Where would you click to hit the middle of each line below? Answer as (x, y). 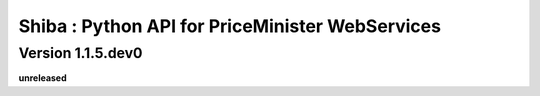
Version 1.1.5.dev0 (80, 53)
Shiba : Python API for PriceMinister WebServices (230, 26)
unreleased (42, 78)
